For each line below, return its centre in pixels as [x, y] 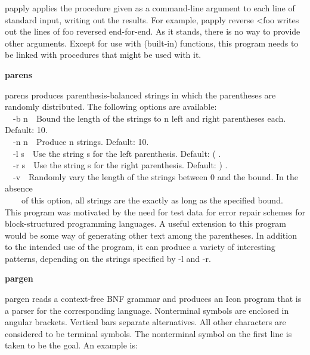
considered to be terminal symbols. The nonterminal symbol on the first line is [148, 333]
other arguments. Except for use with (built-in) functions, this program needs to [152, 43]
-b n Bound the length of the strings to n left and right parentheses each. [150, 118]
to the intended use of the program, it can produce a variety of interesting [140, 247]
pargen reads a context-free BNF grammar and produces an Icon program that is [153, 299]
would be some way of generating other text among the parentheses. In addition [151, 235]
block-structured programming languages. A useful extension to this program [145, 223]
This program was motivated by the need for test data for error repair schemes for [155, 212]
